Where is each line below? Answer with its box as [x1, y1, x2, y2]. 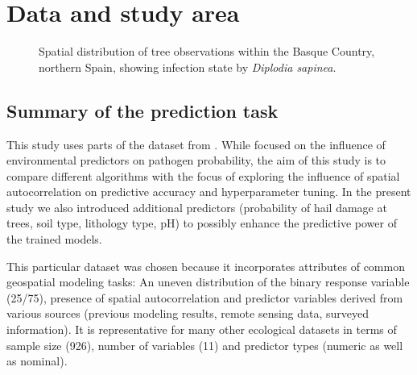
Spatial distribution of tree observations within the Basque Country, [39, 43, 375, 60]
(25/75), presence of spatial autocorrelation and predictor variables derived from [6, 289, 403, 306]
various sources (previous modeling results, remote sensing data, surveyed [6, 305, 370, 322]
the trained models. [6, 231, 102, 248]
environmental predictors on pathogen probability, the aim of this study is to [6, 152, 386, 169]
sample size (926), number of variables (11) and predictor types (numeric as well [6, 336, 403, 353]
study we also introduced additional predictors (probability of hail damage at [6, 198, 387, 215]
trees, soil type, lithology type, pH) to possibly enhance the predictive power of [6, 215, 397, 231]
